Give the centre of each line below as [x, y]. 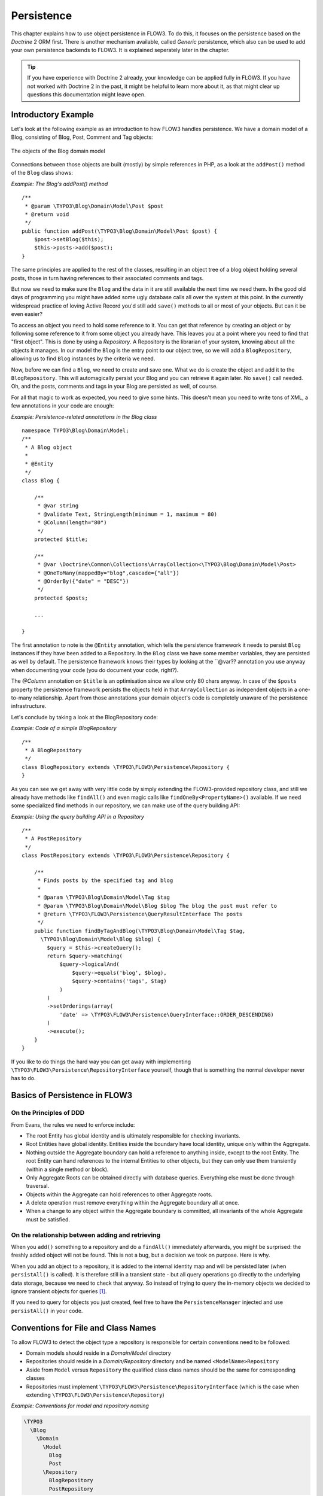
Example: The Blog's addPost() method [60, 184]
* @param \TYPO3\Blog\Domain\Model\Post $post [94, 206]
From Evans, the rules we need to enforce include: [73, 1124]
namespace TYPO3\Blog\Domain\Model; [75, 430]
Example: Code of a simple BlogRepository [64, 728]
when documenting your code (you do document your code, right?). [95, 670]
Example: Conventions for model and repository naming [80, 1406]
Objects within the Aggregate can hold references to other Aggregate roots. [119, 1194]
